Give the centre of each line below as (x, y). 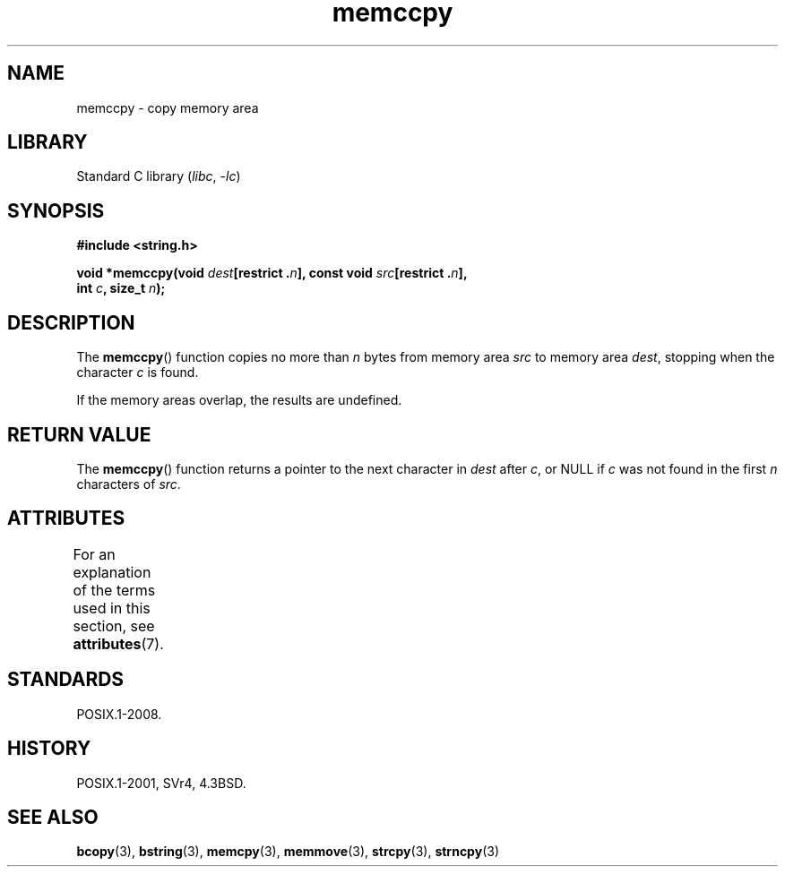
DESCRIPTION (71, 322)
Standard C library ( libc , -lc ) (159, 176)
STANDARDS (66, 680)
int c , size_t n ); (121, 288)
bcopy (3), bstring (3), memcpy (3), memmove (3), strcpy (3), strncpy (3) (288, 852)
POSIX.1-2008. (119, 714)
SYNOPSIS (56, 210)
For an (94, 554)
